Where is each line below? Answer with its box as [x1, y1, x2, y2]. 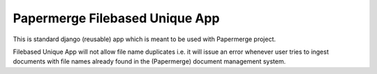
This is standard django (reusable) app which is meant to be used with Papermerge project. [13, 35, 276, 43]
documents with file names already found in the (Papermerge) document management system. [13, 57, 286, 66]
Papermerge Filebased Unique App [13, 10, 220, 26]
